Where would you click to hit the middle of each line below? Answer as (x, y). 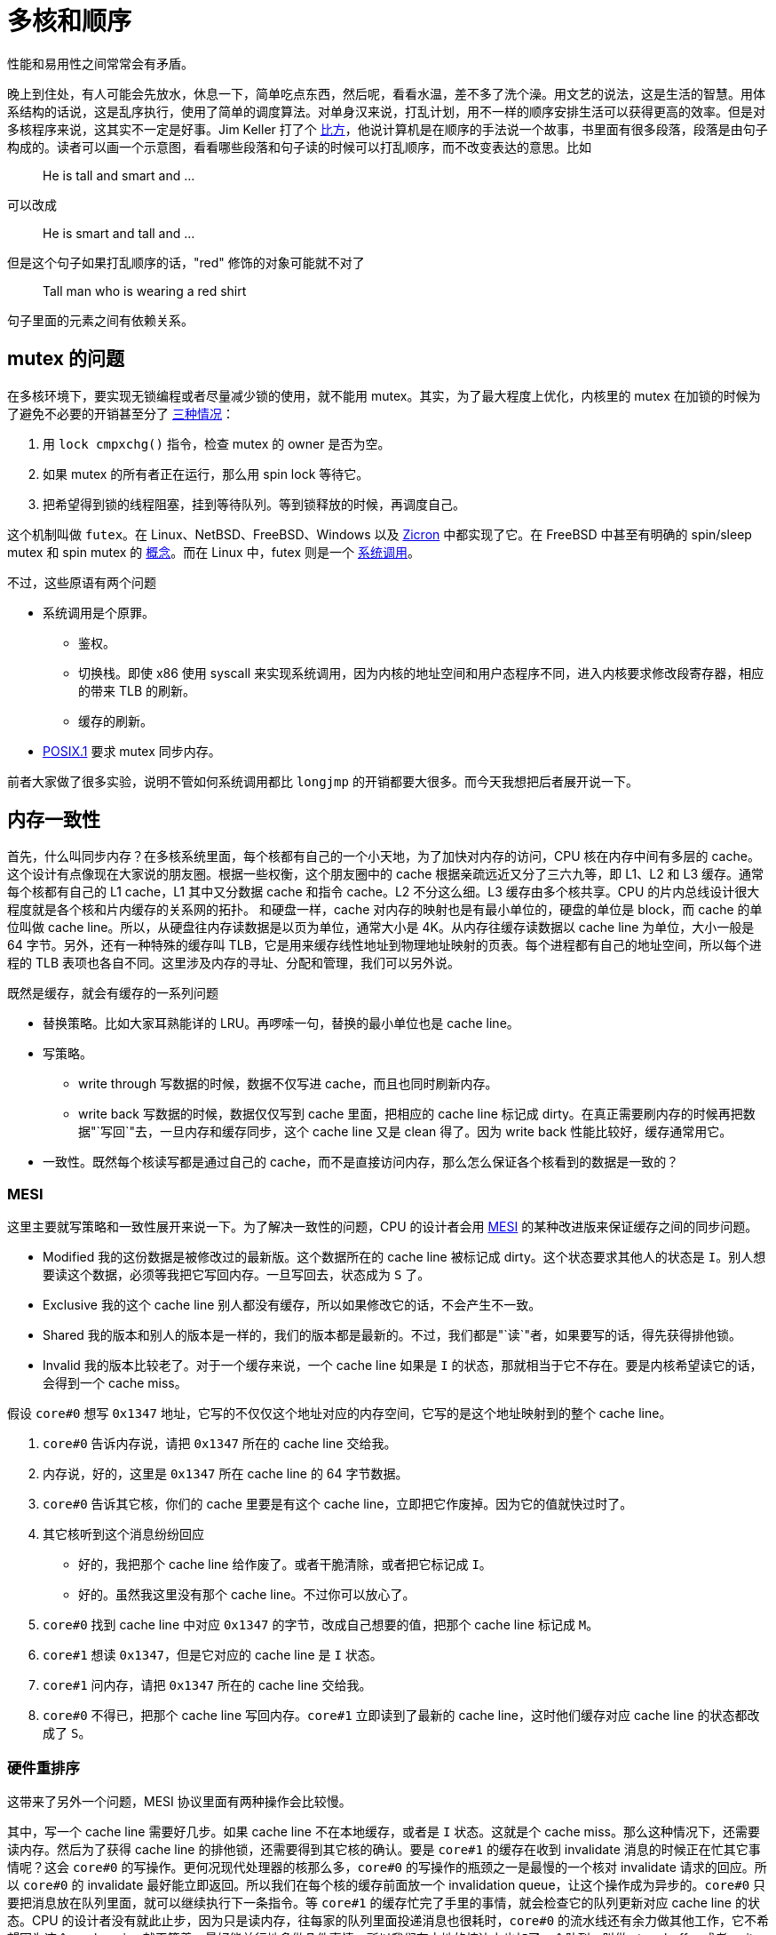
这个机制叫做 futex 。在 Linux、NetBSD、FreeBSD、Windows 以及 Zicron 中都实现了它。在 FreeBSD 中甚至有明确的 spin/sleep (380, 534)
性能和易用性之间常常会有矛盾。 (100, 63)
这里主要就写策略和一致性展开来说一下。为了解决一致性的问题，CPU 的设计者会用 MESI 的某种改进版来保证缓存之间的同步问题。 (383, 1227)
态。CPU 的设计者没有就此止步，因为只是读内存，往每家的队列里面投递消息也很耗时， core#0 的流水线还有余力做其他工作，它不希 (388, 1920)
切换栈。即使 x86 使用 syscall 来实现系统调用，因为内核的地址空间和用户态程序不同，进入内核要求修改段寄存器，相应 (421, 673)
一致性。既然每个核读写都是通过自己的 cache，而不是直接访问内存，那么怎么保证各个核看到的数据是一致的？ (361, 1162)
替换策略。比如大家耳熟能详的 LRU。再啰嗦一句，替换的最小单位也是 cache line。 (281, 1023)
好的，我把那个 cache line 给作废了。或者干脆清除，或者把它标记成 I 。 (285, 1565)
